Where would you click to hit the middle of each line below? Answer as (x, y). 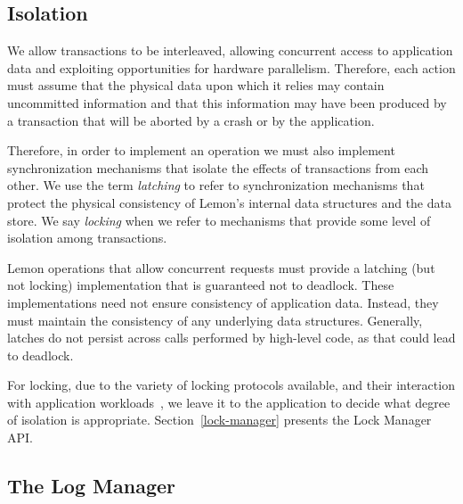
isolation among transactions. (87, 238)
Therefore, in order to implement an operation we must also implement (201, 150)
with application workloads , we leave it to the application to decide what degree (229, 402)
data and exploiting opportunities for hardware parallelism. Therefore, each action (231, 67)
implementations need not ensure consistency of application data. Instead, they (223, 302)
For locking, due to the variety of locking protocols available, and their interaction (231, 385)
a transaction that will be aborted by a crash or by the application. (191, 120)
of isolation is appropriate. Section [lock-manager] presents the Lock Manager (219, 420)
